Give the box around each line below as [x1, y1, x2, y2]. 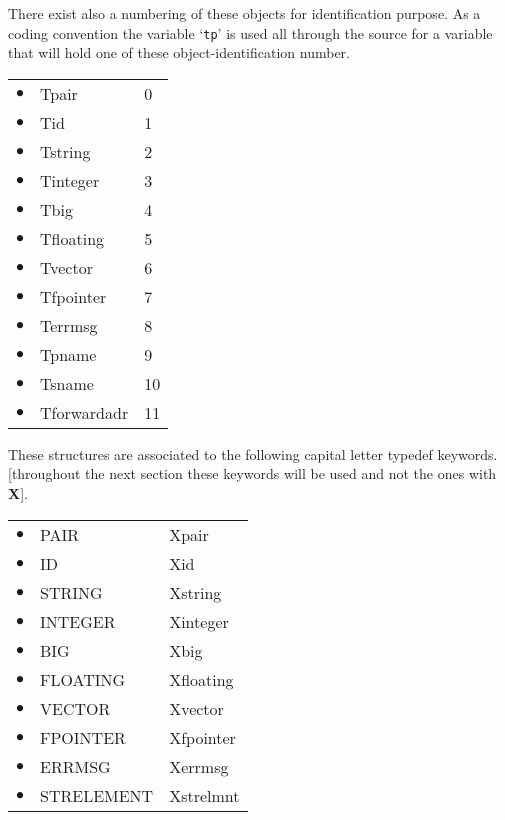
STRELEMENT [40, 783, 154, 807]
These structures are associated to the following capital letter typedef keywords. [8, 443, 498, 464]
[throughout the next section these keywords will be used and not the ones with [8, 463, 497, 484]
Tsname [40, 371, 94, 395]
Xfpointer [169, 725, 236, 749]
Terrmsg [40, 313, 98, 337]
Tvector [40, 255, 93, 279]
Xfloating [169, 667, 234, 691]
